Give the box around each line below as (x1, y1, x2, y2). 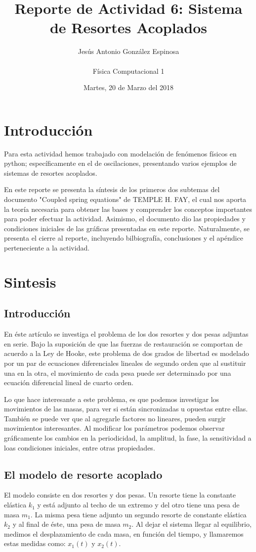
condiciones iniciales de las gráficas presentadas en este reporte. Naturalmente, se (4, 223, 250, 233)
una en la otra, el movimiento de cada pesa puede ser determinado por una (4, 367, 231, 378)
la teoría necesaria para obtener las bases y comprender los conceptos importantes (4, 203, 253, 214)
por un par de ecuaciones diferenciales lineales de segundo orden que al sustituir (4, 357, 246, 368)
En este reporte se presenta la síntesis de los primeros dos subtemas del (4, 184, 220, 195)
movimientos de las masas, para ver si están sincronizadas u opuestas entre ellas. (4, 403, 248, 414)
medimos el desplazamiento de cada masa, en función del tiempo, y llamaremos (4, 528, 244, 539)
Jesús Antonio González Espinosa (78, 46, 179, 56)
